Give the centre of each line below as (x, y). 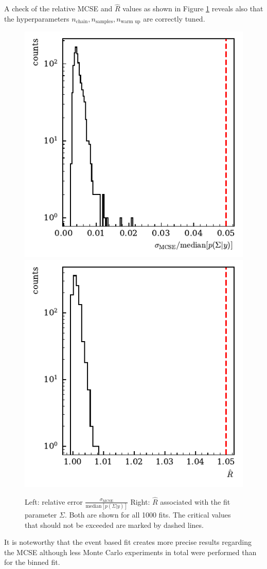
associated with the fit (195, 501)
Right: (140, 501)
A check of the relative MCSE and (58, 8)
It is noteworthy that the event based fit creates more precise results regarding (128, 542)
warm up (130, 22)
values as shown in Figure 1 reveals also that (193, 8)
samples (104, 22)
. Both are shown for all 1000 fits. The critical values (148, 515)
